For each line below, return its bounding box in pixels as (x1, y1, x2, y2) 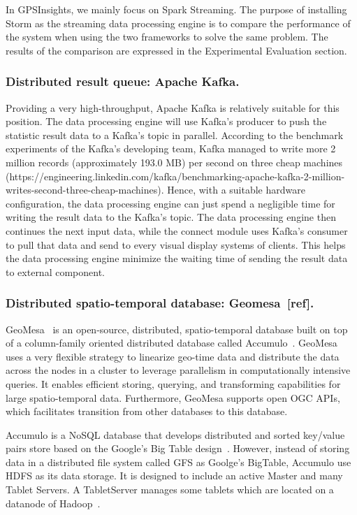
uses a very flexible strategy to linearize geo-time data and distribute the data (6, 349, 340, 363)
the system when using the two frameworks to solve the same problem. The (6, 29, 328, 44)
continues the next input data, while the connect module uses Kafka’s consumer (6, 223, 348, 238)
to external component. (6, 264, 105, 279)
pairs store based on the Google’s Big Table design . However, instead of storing (6, 441, 350, 456)
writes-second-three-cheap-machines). (6, 182, 164, 197)
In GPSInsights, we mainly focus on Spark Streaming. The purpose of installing (6, 2, 347, 16)
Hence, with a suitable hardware (167, 182, 305, 197)
